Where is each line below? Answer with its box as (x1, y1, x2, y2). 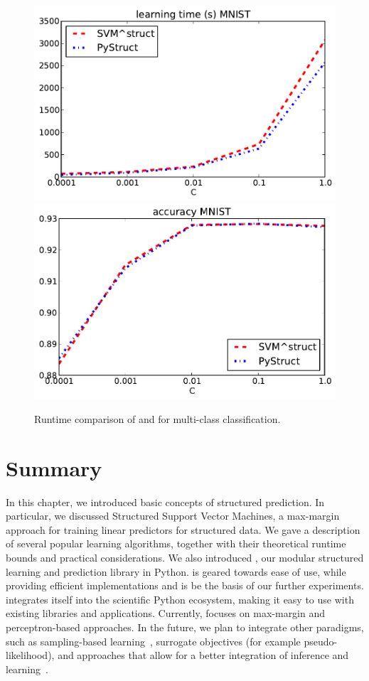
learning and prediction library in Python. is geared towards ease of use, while (6, 564, 346, 579)
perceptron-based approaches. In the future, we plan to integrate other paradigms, (6, 619, 364, 634)
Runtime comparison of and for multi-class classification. (34, 411, 281, 426)
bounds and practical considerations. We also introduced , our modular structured (6, 549, 364, 564)
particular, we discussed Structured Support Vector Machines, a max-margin (6, 508, 340, 523)
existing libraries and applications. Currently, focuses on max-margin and (6, 606, 326, 621)
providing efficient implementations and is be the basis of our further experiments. (6, 578, 364, 593)
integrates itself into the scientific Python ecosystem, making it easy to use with (6, 591, 354, 606)
